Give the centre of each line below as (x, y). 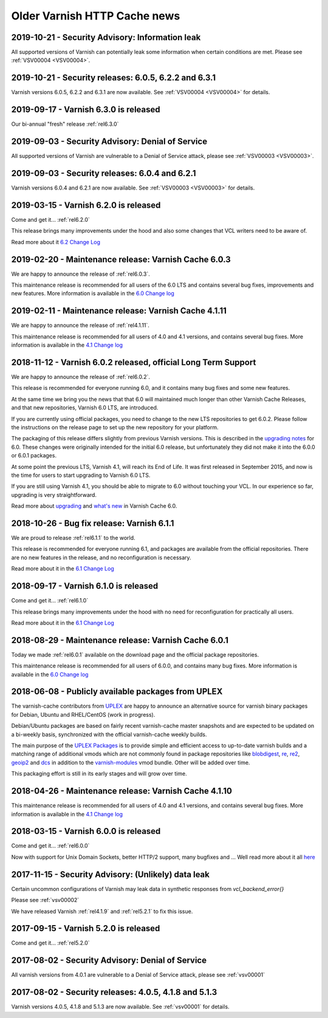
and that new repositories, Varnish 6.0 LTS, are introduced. (85, 408)
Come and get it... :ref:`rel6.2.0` (51, 219)
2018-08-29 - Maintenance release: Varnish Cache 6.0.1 (120, 640)
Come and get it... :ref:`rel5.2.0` (50, 943)
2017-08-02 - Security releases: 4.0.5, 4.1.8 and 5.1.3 (114, 992)
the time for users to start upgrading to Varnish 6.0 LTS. (81, 475)
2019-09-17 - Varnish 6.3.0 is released (86, 110)
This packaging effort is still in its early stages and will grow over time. (99, 774)
